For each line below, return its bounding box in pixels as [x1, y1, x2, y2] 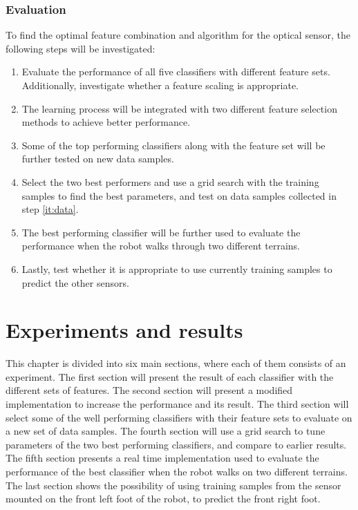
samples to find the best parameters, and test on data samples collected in [21, 188, 337, 202]
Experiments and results [6, 316, 243, 344]
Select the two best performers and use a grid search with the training [21, 174, 319, 189]
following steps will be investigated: [6, 41, 156, 55]
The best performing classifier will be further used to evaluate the [21, 225, 301, 239]
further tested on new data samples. [21, 151, 174, 166]
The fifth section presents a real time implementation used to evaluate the [6, 451, 319, 465]
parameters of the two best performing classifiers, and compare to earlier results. [6, 437, 347, 451]
